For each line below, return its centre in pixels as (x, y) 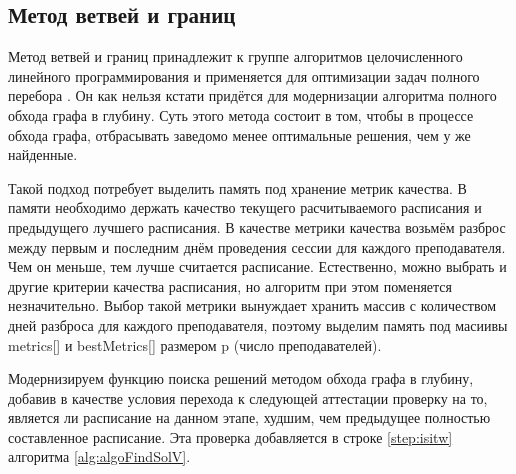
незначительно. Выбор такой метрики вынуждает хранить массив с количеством (252, 305)
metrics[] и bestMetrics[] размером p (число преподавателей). (195, 344)
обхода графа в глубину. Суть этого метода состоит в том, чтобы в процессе (241, 114)
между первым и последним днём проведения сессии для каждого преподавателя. (257, 246)
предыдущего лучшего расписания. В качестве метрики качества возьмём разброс (257, 226)
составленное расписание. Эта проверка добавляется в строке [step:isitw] (230, 436)
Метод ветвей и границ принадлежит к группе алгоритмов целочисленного (235, 56)
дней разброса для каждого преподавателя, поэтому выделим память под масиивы (258, 324)
